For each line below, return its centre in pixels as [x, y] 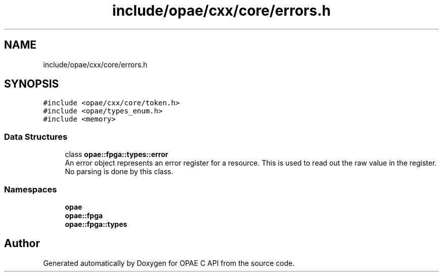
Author [22, 244]
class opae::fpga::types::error [117, 154]
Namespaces [31, 189]
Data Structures [36, 136]
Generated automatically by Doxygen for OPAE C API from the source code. [169, 263]
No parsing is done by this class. [119, 172]
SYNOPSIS [32, 84]
